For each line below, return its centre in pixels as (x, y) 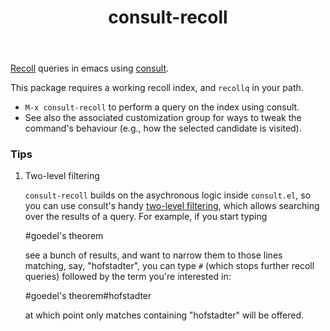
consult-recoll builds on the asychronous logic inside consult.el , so (168, 195)
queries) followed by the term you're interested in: (128, 277)
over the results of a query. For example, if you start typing (146, 217)
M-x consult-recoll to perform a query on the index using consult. (162, 107)
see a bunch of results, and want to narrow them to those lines (153, 255)
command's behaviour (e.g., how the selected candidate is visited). (163, 128)
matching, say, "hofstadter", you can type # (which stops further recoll (169, 266)
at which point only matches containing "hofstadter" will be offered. (164, 315)
